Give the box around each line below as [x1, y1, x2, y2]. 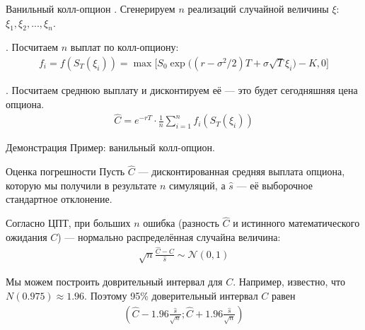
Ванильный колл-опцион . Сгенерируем [6, 1, 175, 16]
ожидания [6, 229, 47, 244]
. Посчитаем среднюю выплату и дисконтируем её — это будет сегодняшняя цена [6, 83, 358, 98]
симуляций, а [169, 177, 226, 192]
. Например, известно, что [233, 274, 345, 289]
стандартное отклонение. [6, 191, 112, 206]
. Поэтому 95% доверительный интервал [84, 288, 258, 302]
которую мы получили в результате [6, 177, 157, 192]
